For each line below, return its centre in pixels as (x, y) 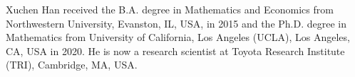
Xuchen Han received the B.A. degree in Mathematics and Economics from (170, 9)
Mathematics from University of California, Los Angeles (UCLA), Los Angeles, (178, 37)
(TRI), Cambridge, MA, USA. (72, 65)
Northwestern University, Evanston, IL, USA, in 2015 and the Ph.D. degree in (176, 23)
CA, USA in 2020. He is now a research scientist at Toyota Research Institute (175, 51)
